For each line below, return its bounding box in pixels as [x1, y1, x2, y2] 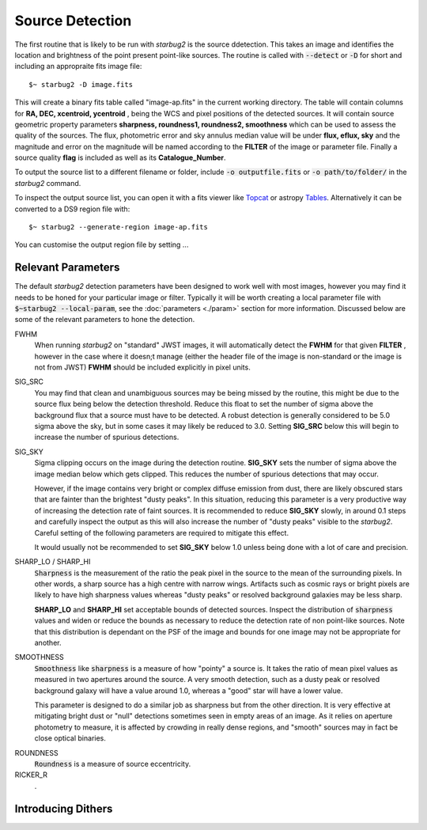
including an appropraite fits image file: [14, 62, 142, 71]
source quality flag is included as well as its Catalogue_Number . [14, 153, 226, 162]
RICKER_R [14, 770, 47, 779]
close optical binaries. [34, 733, 107, 743]
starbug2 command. [14, 178, 81, 188]
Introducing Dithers [14, 802, 113, 815]
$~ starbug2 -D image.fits [28, 80, 134, 89]
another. [34, 638, 62, 648]
